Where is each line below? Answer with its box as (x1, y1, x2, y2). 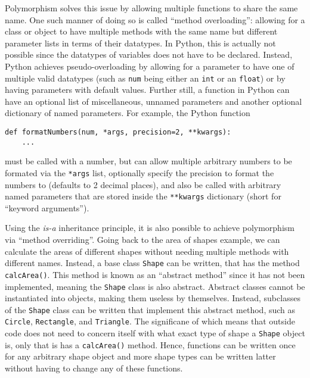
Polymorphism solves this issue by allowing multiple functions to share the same (5, 2, 298, 14)
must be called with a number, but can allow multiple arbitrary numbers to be (5, 155, 292, 167)
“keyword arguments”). (5, 201, 89, 214)
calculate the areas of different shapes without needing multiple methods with (5, 245, 289, 257)
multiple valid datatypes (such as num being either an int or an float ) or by (5, 71, 286, 84)
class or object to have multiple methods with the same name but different (5, 25, 278, 38)
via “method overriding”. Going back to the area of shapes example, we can (5, 233, 280, 245)
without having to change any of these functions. (5, 361, 183, 374)
